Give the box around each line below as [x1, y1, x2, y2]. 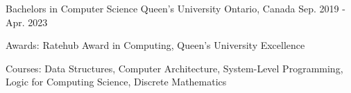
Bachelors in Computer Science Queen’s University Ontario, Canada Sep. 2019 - [6, 1, 345, 15]
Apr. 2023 [6, 14, 48, 29]
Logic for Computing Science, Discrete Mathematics [6, 74, 227, 89]
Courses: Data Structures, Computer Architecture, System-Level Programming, [6, 61, 343, 75]
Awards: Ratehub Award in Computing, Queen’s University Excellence [6, 38, 305, 52]
